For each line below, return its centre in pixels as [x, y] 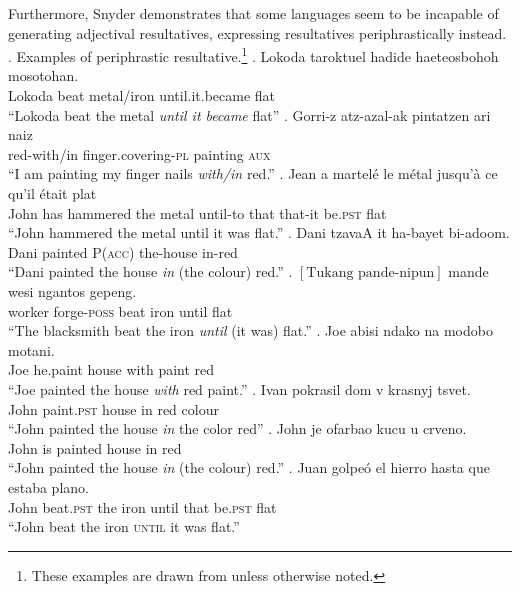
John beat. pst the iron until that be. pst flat [142, 506]
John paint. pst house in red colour [113, 408]
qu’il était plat [52, 193]
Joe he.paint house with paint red [111, 369]
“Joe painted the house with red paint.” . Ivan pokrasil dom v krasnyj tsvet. [239, 388]
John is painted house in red [95, 447]
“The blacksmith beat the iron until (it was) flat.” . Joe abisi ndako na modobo [250, 330]
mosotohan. [43, 75]
